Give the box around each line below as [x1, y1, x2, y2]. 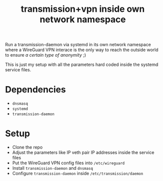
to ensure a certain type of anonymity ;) [5, 52, 86, 58]
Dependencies [5, 84, 66, 95]
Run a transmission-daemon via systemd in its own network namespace [5, 42, 151, 48]
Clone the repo [12, 144, 43, 151]
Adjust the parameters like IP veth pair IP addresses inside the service [12, 150, 155, 155]
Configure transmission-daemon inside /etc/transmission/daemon [12, 171, 144, 177]
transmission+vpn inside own [20, 3, 145, 15]
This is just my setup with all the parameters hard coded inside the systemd [5, 61, 159, 67]
